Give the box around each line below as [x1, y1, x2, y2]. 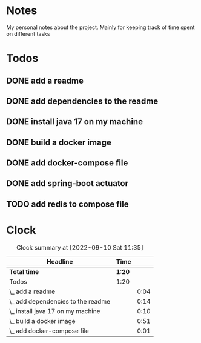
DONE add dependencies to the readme [6, 96, 159, 106]
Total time [9, 267, 39, 276]
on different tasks [6, 30, 50, 37]
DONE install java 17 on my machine [6, 116, 143, 127]
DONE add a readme [6, 75, 84, 85]
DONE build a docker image [6, 137, 112, 147]
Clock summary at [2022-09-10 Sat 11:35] [16, 243, 144, 251]
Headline [46, 257, 73, 265]
